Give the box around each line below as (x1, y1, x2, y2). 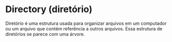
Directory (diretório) (5, 4, 92, 15)
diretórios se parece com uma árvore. (5, 31, 85, 37)
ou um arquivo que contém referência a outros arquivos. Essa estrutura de (5, 25, 163, 31)
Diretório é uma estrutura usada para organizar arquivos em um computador (5, 20, 167, 26)
